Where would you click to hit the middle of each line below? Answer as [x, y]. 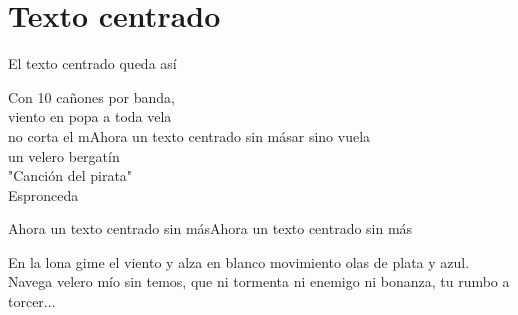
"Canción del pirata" [70, 175]
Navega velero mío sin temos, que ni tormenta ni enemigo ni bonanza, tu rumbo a [259, 281]
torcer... [32, 301]
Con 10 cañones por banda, [91, 96]
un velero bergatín [64, 155]
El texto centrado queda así [92, 63]
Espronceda [43, 194]
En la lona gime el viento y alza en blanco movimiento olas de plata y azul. [239, 261]
